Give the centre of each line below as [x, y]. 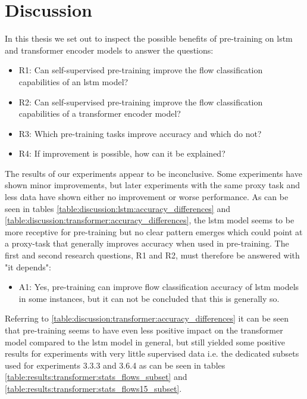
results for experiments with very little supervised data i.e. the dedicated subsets [152, 353]
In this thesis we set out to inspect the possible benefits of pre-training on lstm [149, 38]
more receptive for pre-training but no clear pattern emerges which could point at [154, 231]
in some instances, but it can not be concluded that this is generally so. [149, 298]
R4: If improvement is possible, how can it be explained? [122, 153]
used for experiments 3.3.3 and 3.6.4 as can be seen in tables [115, 365]
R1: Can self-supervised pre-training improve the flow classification [141, 70]
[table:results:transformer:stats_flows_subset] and [96, 377]
